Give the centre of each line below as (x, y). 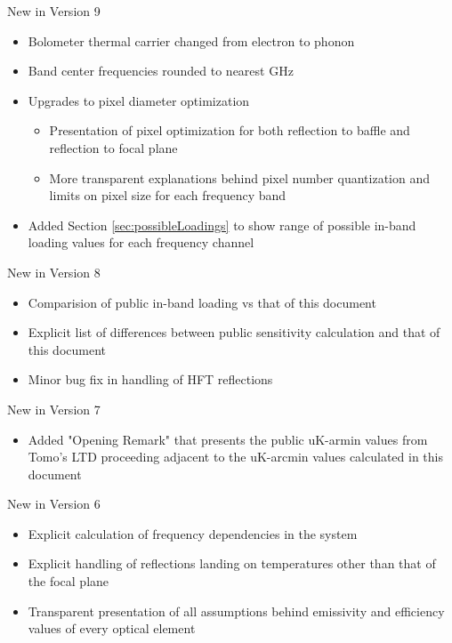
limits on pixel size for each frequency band (168, 195)
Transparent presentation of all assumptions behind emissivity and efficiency (236, 611)
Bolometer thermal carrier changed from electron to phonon (191, 40)
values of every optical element (112, 628)
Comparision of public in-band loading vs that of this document (202, 302)
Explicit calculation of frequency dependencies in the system (193, 533)
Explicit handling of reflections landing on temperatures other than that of (232, 563)
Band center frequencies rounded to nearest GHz (161, 71)
